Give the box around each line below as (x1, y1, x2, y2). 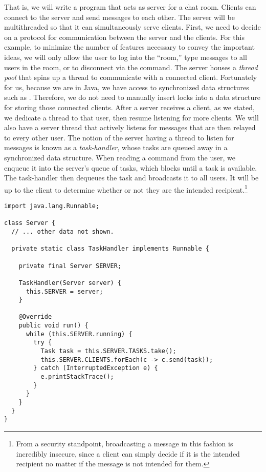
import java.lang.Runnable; (4, 202, 100, 210)
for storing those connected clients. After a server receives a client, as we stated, (4, 101, 255, 112)
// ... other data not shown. (11, 228, 114, 235)
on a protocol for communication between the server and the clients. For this (4, 31, 245, 42)
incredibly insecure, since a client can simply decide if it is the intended (16, 448, 240, 459)
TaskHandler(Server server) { (18, 279, 122, 286)
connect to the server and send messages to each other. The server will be (4, 11, 235, 22)
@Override (18, 313, 52, 321)
